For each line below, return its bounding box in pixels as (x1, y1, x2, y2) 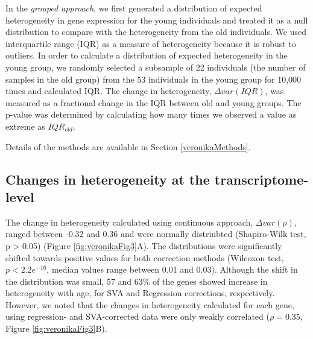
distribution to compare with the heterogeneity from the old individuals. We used (5, 25, 306, 38)
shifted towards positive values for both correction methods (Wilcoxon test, (5, 251, 284, 264)
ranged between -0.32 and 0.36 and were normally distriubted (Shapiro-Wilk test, (5, 227, 306, 240)
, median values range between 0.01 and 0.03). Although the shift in (46, 263, 298, 276)
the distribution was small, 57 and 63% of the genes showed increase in (5, 274, 268, 287)
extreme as (5, 119, 45, 132)
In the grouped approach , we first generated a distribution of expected (5, 2, 262, 14)
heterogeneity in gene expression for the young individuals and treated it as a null (5, 13, 308, 26)
